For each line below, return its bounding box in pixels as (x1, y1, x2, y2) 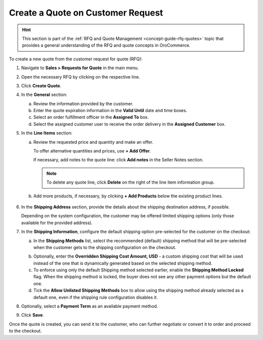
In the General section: (21, 92, 68, 97)
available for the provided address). (21, 220, 93, 226)
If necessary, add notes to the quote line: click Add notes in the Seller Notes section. (33, 157, 204, 163)
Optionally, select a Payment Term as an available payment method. (21, 303, 158, 309)
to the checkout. (9, 328, 42, 334)
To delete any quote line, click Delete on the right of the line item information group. (46, 179, 215, 185)
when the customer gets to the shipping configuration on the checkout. (33, 244, 176, 250)
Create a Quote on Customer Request (9, 7, 163, 18)
